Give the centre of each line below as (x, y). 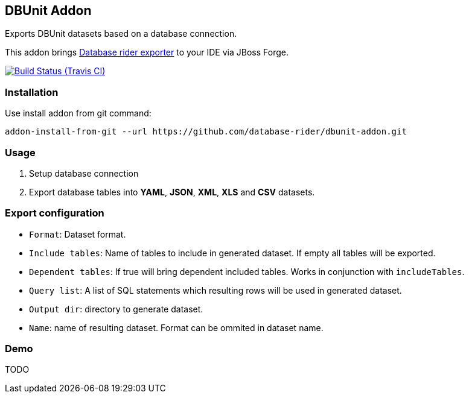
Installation (32, 92)
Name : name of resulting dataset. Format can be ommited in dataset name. (176, 327)
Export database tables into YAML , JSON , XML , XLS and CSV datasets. (172, 192)
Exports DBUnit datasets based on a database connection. (121, 34)
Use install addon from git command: (78, 113)
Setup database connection (84, 173)
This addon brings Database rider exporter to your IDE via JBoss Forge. (147, 52)
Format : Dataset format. (78, 234)
